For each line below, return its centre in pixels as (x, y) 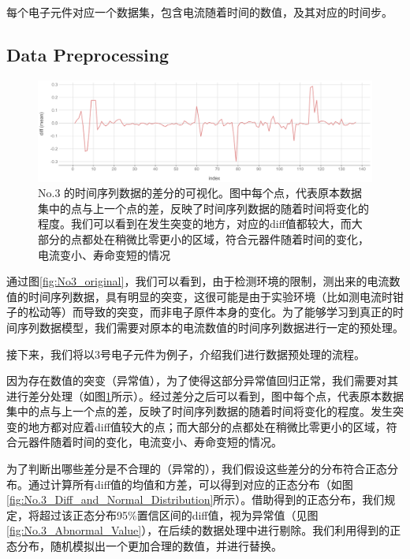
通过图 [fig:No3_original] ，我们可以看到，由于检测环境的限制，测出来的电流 (198, 281)
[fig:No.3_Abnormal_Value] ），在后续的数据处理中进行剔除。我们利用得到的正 (204, 530)
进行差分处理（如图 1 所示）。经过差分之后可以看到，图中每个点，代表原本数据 (205, 395)
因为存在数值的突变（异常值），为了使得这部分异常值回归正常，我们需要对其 (202, 380)
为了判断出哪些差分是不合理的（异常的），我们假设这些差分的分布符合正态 (197, 469)
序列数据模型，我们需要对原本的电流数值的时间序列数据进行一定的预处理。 (210, 327)
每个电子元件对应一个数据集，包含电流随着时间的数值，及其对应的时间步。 (199, 12)
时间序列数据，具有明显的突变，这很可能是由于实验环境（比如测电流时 (210, 296)
